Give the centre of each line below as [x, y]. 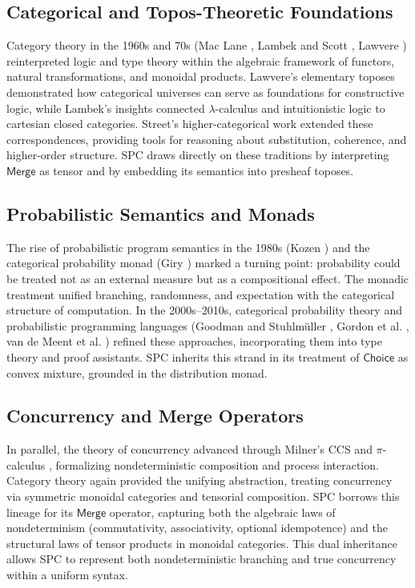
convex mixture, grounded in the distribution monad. [137, 372]
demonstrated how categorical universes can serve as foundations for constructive [205, 92]
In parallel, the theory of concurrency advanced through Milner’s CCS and [189, 449]
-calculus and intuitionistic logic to [300, 108]
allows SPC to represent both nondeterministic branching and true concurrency [201, 559]
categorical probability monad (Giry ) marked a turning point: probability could [203, 263]
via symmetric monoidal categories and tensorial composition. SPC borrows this [203, 496]
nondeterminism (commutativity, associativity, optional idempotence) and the [197, 528]
